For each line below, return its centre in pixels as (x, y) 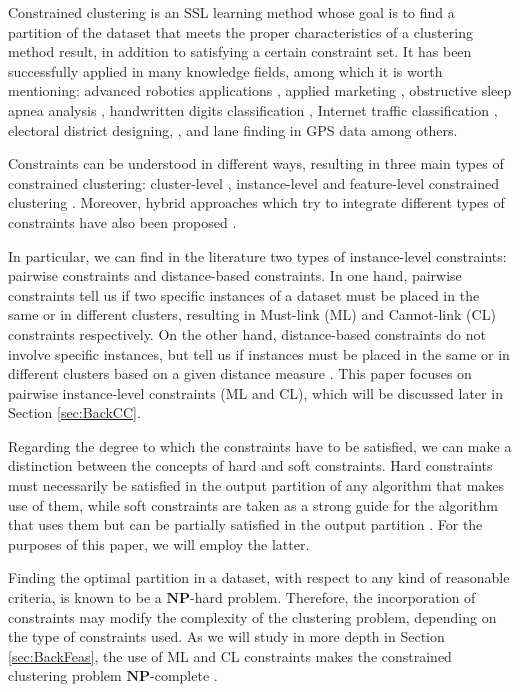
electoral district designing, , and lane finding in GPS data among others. (233, 129)
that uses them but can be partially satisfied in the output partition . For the (245, 524)
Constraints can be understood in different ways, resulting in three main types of (256, 163)
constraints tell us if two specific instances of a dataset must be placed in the (244, 294)
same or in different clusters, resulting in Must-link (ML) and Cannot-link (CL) (252, 314)
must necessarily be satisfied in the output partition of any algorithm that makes (256, 485)
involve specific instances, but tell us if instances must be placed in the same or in (259, 353)
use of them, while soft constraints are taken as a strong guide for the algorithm (253, 504)
